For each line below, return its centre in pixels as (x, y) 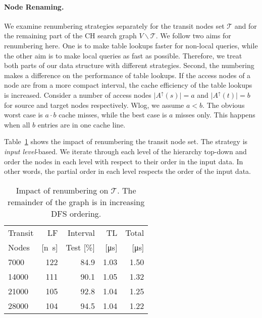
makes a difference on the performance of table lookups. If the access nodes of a (127, 75)
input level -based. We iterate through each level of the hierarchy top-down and (125, 151)
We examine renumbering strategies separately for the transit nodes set (114, 25)
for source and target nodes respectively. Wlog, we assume (94, 105)
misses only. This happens (215, 115)
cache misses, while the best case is (113, 115)
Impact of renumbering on (62, 190)
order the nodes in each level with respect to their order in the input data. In (124, 161)
